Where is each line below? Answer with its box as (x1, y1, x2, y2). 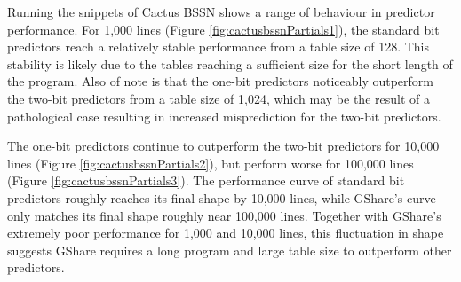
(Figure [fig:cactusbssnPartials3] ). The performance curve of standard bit (7, 171, 405, 190)
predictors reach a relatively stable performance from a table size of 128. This (7, 37, 429, 56)
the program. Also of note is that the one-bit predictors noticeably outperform (7, 72, 433, 90)
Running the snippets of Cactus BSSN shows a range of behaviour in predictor (7, 3, 435, 20)
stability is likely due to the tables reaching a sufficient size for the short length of (7, 54, 453, 73)
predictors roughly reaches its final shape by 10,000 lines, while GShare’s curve (7, 188, 436, 207)
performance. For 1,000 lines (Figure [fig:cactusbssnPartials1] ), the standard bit (7, 20, 440, 38)
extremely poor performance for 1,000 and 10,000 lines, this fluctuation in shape (7, 223, 444, 242)
